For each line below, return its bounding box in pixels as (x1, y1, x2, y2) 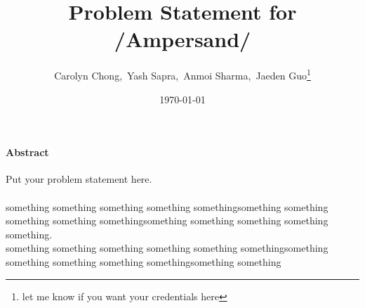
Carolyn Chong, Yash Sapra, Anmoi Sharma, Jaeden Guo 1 (54, 66, 311, 82)
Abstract (6, 145, 49, 160)
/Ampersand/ (114, 25, 251, 53)
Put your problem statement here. (6, 172, 152, 186)
